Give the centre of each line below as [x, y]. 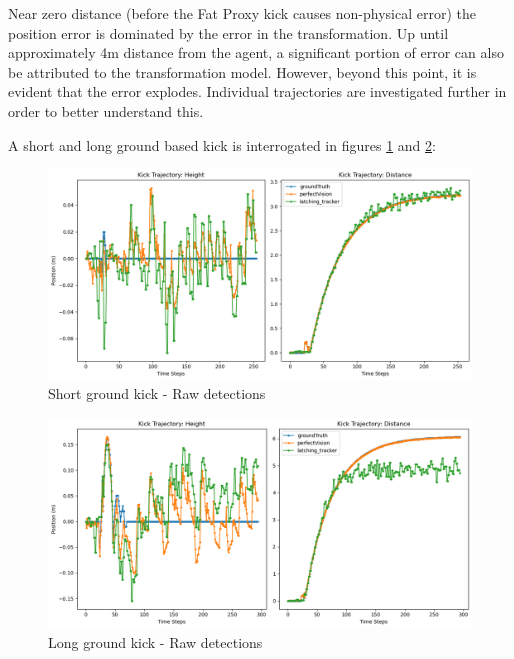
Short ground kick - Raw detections [157, 393]
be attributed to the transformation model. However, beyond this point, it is [242, 71]
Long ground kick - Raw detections [155, 641]
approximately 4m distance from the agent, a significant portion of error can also [256, 52]
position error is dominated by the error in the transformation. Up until [228, 32]
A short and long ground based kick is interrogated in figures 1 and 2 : [222, 144]
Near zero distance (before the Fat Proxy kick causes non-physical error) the [242, 13]
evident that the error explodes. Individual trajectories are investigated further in [257, 91]
